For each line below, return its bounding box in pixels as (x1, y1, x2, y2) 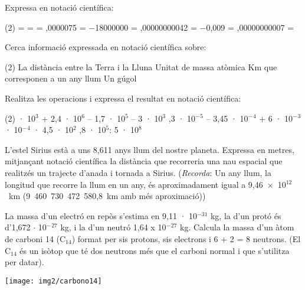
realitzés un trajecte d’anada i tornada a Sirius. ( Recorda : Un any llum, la (5, 166, 272, 178)
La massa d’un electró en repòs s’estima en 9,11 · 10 (5, 209, 198, 221)
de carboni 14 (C (5, 232, 66, 245)
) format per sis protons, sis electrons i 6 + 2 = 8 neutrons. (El (71, 232, 301, 245)
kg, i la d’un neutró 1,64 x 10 (60, 221, 166, 233)
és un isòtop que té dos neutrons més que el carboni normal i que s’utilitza (19, 244, 290, 256)
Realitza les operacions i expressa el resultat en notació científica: (5, 92, 241, 104)
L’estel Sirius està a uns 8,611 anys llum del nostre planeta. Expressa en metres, (5, 143, 294, 155)
